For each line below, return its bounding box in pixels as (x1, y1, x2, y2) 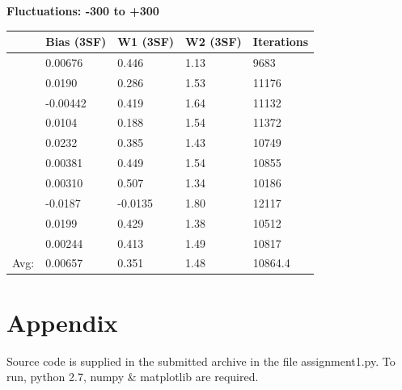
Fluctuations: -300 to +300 (6, 2, 159, 19)
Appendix (6, 305, 118, 338)
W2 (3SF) (185, 33, 242, 50)
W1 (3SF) (117, 33, 175, 50)
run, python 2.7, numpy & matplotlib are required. (6, 368, 259, 385)
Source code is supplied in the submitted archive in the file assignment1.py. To (6, 352, 396, 369)
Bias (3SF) (45, 33, 107, 50)
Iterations (252, 33, 309, 50)
